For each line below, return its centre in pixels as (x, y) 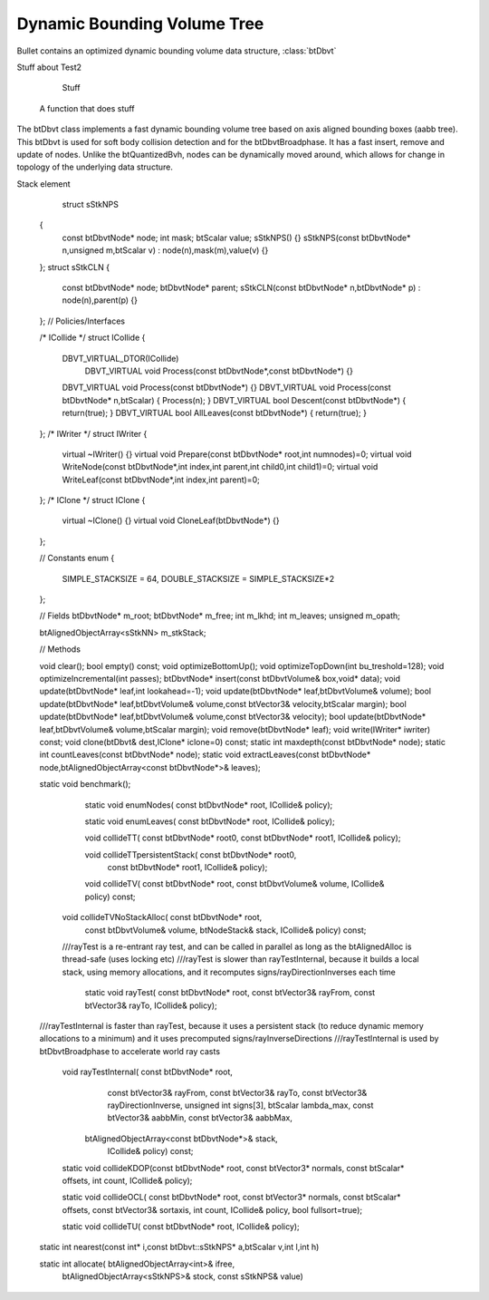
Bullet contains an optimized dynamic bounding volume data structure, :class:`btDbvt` (177, 51)
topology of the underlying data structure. (95, 167)
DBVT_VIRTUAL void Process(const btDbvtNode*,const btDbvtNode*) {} (219, 371)
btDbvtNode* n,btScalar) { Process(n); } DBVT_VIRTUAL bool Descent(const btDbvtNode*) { (234, 400)
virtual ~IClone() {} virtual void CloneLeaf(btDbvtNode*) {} (171, 520)
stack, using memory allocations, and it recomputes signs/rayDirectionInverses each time (229, 972)
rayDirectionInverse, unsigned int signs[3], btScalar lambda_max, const (240, 1105)
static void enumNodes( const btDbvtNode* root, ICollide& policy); (209, 805)
